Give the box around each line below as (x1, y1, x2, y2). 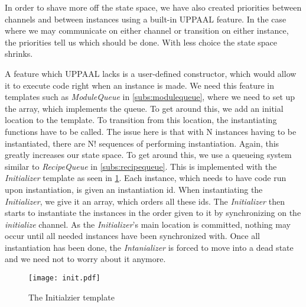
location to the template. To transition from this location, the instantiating (5, 114, 277, 126)
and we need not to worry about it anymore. (5, 253, 166, 265)
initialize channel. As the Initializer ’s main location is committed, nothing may (5, 218, 291, 230)
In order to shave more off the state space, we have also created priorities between (5, 1, 302, 13)
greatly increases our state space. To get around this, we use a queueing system (5, 148, 292, 161)
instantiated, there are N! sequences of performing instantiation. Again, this (5, 137, 279, 149)
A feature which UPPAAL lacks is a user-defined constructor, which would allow (5, 67, 297, 79)
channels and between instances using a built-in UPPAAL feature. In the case (5, 12, 287, 25)
